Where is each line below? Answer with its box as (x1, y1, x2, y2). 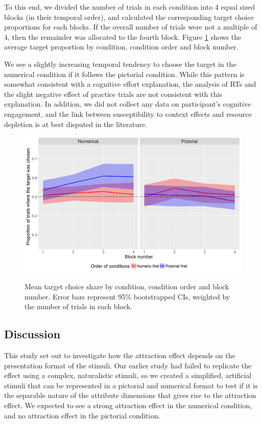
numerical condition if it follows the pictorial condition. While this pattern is (4, 68, 245, 79)
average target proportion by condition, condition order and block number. (4, 41, 239, 52)
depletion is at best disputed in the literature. (4, 118, 147, 129)
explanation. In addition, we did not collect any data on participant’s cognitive (4, 98, 251, 109)
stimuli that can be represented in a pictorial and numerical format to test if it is (4, 380, 258, 390)
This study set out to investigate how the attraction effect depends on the (4, 350, 235, 360)
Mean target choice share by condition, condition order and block (25, 281, 229, 291)
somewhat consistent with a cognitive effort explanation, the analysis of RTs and (4, 79, 256, 89)
